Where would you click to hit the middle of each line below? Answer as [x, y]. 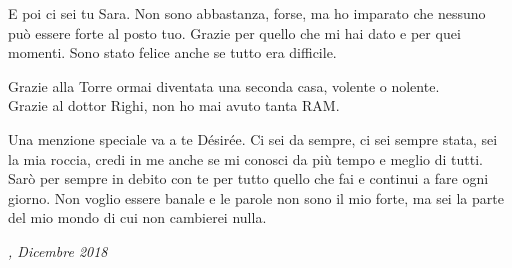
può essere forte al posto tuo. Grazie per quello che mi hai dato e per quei [234, 32]
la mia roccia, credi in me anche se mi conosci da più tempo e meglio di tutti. [246, 158]
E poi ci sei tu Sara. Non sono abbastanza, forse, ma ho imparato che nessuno [247, 13]
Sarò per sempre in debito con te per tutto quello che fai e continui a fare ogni [248, 178]
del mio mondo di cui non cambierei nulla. [137, 217]
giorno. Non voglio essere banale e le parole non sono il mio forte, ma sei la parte [256, 197]
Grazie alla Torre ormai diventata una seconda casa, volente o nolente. [224, 85]
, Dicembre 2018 [58, 250]
